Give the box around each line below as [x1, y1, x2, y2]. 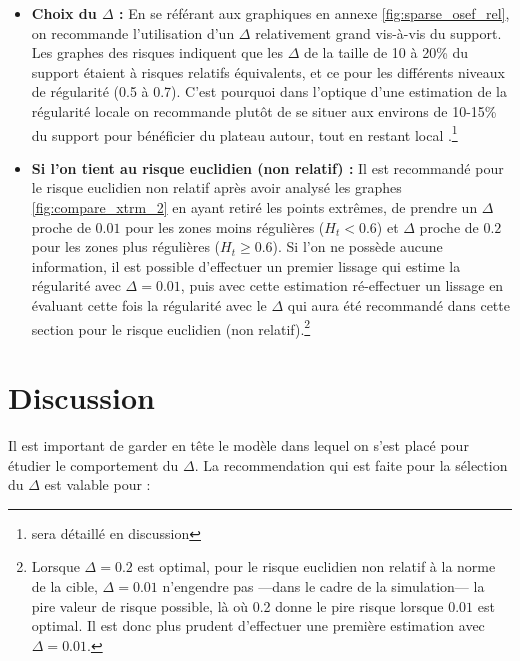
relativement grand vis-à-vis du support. [255, 22, 502, 43]
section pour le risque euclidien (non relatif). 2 [31, 315, 311, 339]
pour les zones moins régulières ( [125, 216, 325, 237]
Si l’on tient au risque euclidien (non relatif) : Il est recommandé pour [31, 157, 504, 178]
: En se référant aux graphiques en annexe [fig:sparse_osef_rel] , [119, 3, 510, 23]
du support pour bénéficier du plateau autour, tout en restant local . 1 [31, 121, 458, 145]
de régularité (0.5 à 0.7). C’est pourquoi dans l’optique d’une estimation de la [31, 81, 508, 102]
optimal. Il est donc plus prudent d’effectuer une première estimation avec [31, 615, 485, 636]
